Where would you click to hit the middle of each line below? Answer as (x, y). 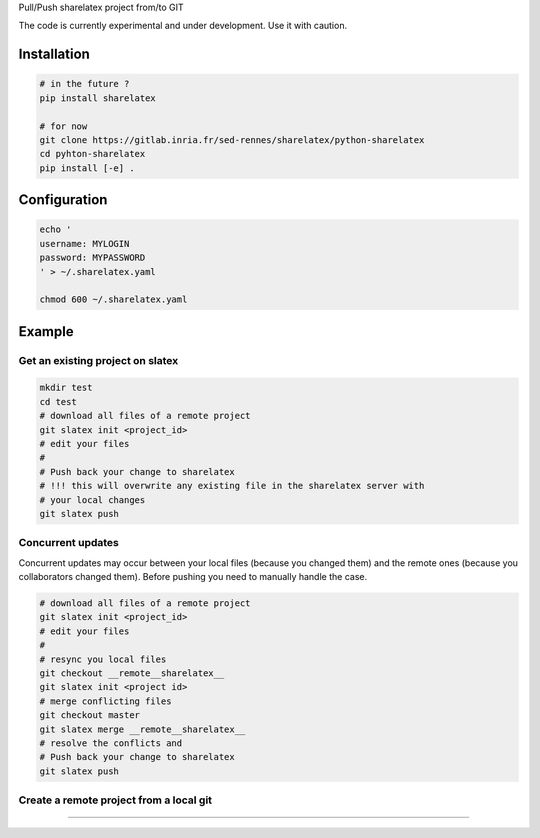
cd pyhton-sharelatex (92, 154)
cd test (58, 401)
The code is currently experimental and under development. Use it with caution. (183, 26)
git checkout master (89, 715)
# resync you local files (103, 659)
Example (46, 331)
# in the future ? (84, 84)
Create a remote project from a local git (115, 800)
